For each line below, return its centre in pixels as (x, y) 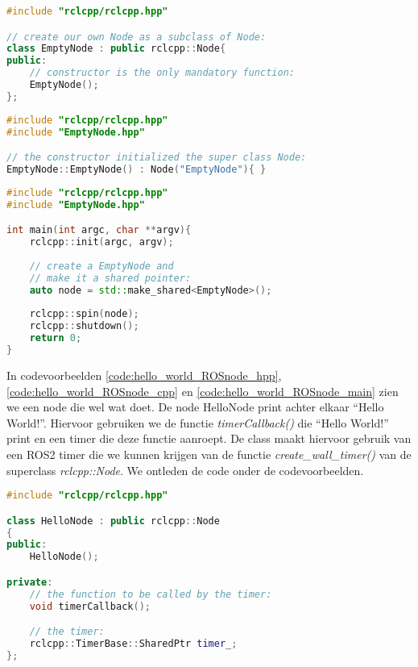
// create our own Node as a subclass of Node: (137, 37)
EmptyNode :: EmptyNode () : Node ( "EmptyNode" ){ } (137, 170)
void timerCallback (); (90, 606)
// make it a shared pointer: (110, 278)
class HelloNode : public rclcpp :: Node (113, 521)
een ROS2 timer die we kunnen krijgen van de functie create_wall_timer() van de (209, 454)
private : (30, 582)
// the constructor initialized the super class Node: (157, 158)
